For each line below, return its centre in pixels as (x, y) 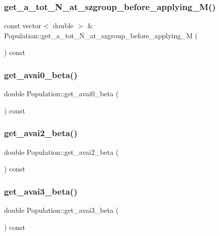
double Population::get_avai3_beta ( (61, 210)
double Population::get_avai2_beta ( (61, 152)
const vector (23, 25)
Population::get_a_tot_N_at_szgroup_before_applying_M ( (101, 35)
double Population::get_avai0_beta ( (61, 94)
